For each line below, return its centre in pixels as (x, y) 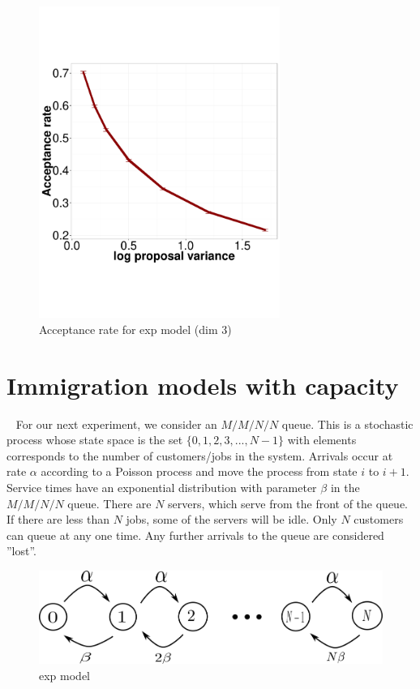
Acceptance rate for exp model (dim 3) (135, 329)
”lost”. (22, 551)
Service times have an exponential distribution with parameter (162, 487)
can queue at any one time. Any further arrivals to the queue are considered (195, 535)
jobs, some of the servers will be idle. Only (231, 519)
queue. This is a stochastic (347, 424)
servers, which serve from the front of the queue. (288, 503)
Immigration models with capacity (203, 385)
